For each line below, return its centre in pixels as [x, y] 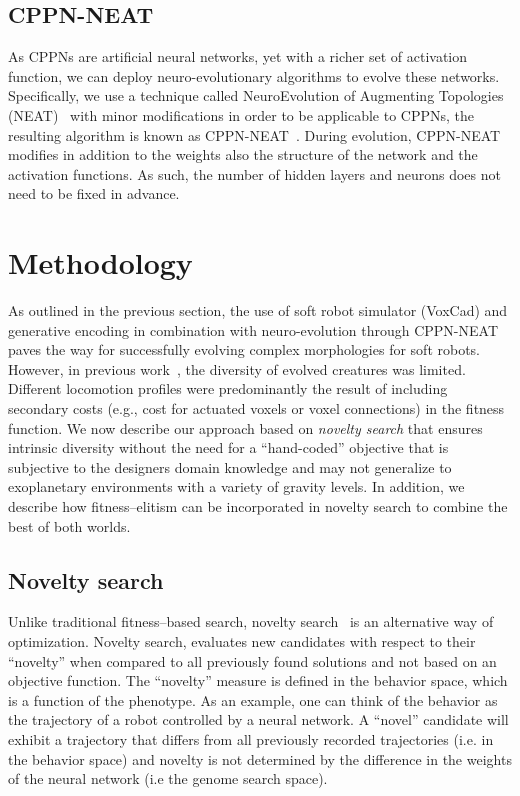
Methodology [100, 262]
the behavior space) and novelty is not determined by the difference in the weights [260, 758]
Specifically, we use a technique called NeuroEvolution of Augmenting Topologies [256, 95]
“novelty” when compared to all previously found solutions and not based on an [252, 660]
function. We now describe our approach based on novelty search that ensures [245, 427]
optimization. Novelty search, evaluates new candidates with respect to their [242, 641]
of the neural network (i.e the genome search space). [168, 778]
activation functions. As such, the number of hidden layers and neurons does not [254, 173]
